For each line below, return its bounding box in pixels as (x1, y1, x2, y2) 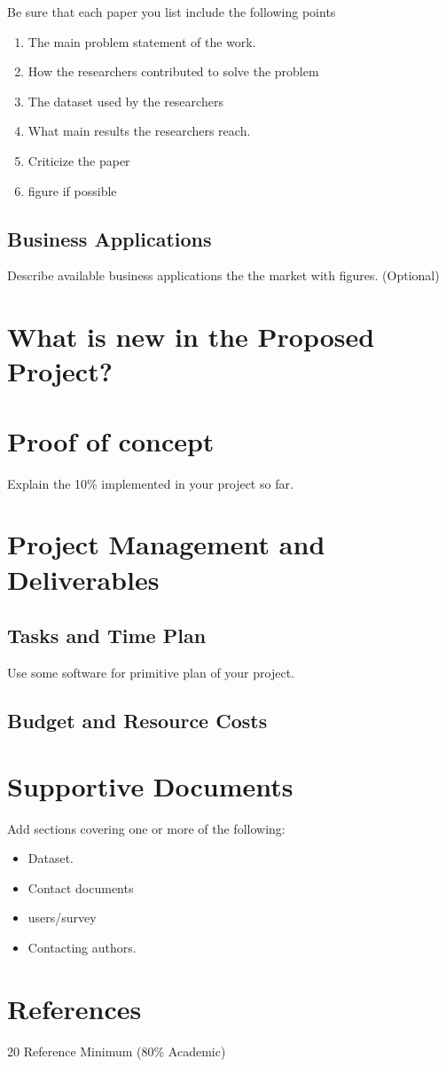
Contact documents (27, 878, 134, 897)
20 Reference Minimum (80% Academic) (7, 1041, 226, 1060)
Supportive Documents (7, 767, 293, 804)
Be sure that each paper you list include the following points (7, 3, 336, 20)
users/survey (27, 908, 97, 927)
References (7, 990, 142, 1026)
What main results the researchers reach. (27, 122, 251, 140)
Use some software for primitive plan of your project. (7, 663, 294, 681)
